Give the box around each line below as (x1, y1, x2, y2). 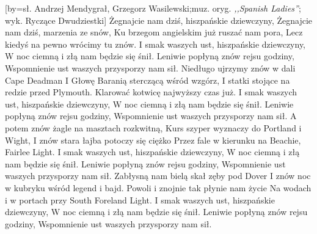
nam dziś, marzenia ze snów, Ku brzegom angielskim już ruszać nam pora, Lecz (5, 26, 303, 38)
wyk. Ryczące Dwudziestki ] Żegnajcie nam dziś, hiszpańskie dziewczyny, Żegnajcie (5, 13, 313, 26)
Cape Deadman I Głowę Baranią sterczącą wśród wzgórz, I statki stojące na (5, 73, 290, 86)
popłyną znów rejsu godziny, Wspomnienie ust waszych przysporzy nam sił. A (5, 109, 297, 122)
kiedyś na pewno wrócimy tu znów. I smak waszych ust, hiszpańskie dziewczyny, (5, 37, 305, 50)
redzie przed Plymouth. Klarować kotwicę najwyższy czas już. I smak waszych (5, 86, 297, 98)
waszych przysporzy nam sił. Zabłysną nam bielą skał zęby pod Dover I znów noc (5, 169, 311, 182)
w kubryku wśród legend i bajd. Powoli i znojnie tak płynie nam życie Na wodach (5, 181, 312, 194)
